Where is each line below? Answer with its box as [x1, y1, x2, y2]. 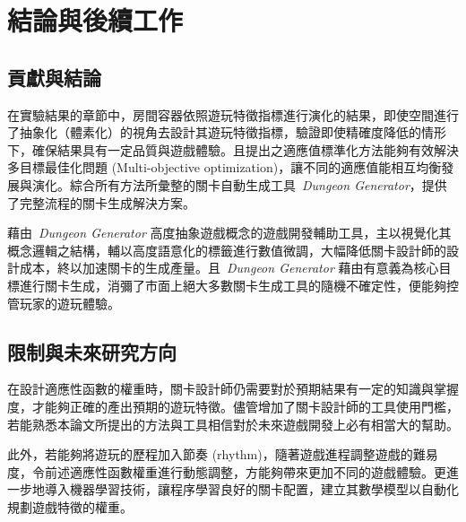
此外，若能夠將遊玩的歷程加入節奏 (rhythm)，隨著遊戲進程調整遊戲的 [7, 445, 413, 464]
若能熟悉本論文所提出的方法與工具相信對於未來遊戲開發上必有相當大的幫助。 [7, 414, 459, 433]
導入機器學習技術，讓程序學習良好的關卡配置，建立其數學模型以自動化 [44, 480, 459, 499]
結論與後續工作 [7, 2, 184, 39]
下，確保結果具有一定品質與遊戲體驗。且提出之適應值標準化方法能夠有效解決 [7, 140, 459, 159]
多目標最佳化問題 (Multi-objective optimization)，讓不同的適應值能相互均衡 [7, 158, 442, 177]
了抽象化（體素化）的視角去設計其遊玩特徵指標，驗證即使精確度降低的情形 [7, 123, 446, 142]
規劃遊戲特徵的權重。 [7, 497, 133, 516]
